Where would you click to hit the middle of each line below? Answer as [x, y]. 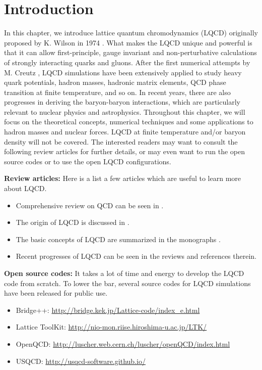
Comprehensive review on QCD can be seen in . [90, 205]
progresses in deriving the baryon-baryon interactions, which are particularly [122, 102]
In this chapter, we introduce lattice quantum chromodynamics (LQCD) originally [131, 33]
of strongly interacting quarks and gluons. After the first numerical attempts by [127, 62]
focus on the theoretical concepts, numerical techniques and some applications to [129, 122]
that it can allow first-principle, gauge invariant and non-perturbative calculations [130, 52]
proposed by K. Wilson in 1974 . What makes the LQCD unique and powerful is [128, 42]
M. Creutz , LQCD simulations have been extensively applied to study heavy [123, 72]
